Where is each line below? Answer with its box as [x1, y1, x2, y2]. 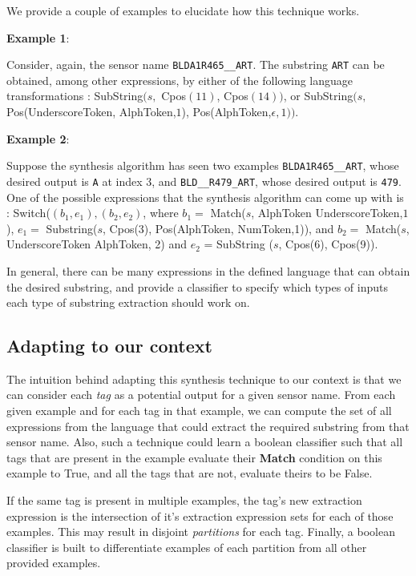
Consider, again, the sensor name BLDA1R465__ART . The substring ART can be [6, 56, 385, 73]
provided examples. [6, 554, 101, 571]
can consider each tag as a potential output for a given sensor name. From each [6, 386, 396, 403]
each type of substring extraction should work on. [6, 294, 250, 311]
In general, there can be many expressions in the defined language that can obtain [6, 262, 410, 279]
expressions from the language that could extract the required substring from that [6, 417, 410, 434]
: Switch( [6, 204, 50, 221]
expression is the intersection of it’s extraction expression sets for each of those [6, 507, 394, 524]
